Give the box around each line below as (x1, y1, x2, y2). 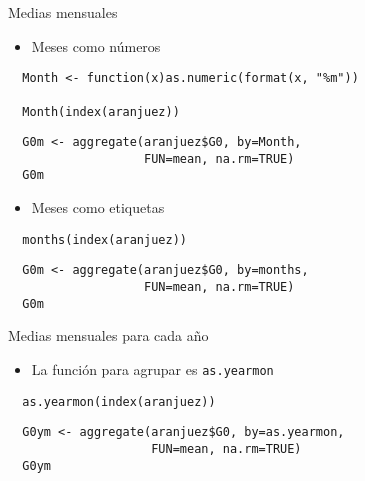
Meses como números (31, 35, 161, 56)
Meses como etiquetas (31, 197, 165, 218)
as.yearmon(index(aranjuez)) (22, 394, 216, 409)
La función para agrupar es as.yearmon (31, 358, 274, 379)
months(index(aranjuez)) (22, 232, 187, 247)
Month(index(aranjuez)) (22, 104, 180, 119)
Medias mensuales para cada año (8, 325, 209, 346)
